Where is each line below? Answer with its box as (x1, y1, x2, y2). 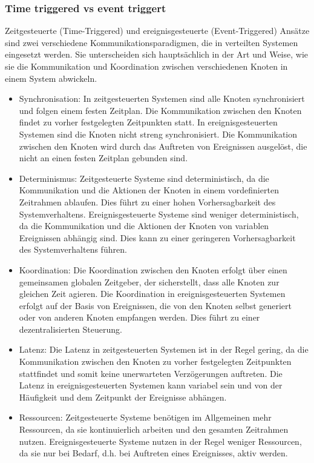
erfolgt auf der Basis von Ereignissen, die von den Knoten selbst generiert (19, 299, 292, 311)
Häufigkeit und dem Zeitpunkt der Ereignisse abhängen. (19, 390, 227, 403)
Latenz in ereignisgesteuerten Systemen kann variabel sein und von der (19, 379, 283, 391)
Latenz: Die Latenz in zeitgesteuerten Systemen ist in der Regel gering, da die (19, 343, 309, 356)
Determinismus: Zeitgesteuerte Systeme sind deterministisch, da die (19, 172, 269, 184)
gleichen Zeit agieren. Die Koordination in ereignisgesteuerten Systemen (19, 287, 286, 300)
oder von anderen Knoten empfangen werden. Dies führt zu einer (19, 311, 260, 324)
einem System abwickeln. (5, 72, 97, 84)
